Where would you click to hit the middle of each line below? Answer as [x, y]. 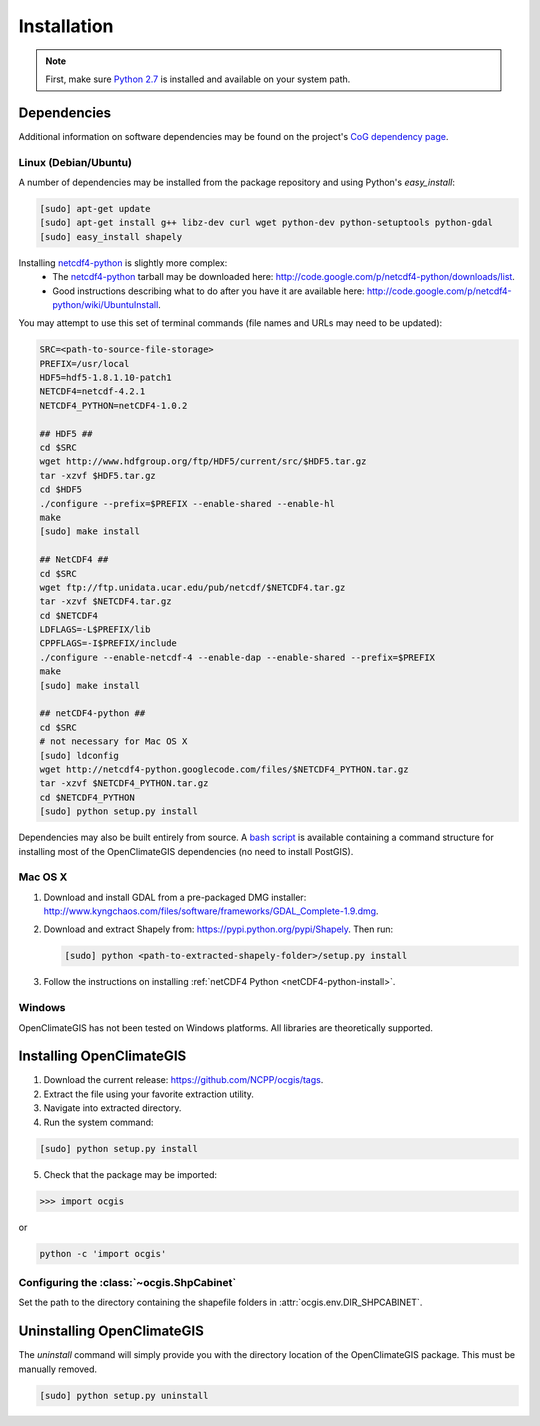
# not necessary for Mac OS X [113, 741]
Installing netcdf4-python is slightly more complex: [123, 262]
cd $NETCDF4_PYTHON [87, 797]
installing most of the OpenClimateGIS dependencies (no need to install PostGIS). [186, 851]
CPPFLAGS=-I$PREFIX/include [108, 643]
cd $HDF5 [61, 489]
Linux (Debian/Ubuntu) [75, 162]
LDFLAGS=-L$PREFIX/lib [95, 629]
